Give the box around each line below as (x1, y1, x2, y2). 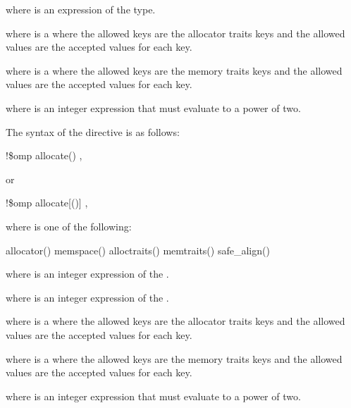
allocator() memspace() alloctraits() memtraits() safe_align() (6, 242, 270, 257)
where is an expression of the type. (6, 2, 156, 16)
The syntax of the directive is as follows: (6, 124, 180, 139)
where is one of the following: (6, 218, 132, 233)
